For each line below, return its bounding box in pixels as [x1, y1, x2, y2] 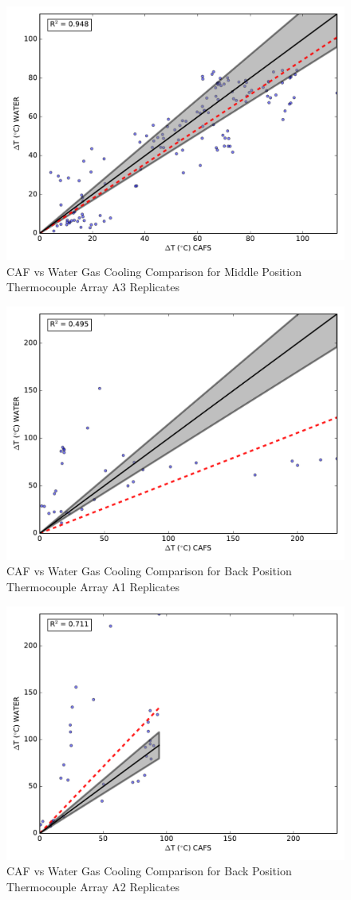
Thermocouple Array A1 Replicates [6, 578, 179, 594]
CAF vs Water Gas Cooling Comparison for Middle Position [6, 262, 302, 279]
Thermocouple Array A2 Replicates [6, 878, 179, 894]
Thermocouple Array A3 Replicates [6, 278, 179, 295]
